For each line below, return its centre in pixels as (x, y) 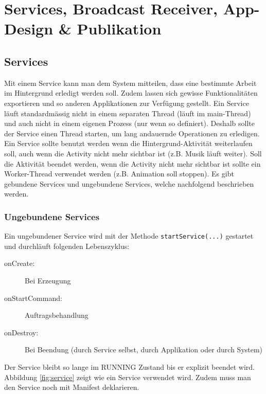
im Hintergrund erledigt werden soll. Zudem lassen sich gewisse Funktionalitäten (131, 93)
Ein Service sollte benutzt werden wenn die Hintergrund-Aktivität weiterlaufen (128, 143)
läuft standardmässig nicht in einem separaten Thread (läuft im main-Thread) (128, 113)
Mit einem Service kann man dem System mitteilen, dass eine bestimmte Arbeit (130, 83)
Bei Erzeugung (48, 280)
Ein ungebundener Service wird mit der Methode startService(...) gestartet (129, 236)
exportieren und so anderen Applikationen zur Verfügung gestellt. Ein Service (127, 103)
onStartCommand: (33, 298)
